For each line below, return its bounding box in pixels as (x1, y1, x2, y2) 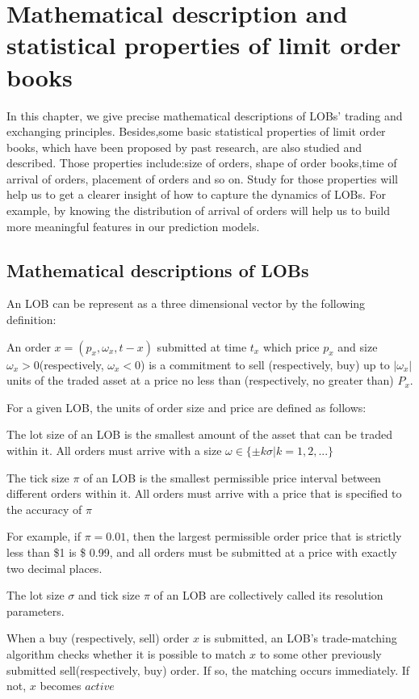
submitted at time (157, 338, 247, 355)
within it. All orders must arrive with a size (6, 442, 222, 459)
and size (337, 338, 378, 355)
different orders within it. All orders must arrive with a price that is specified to (6, 485, 402, 502)
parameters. (6, 602, 65, 619)
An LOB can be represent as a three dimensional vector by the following (6, 295, 366, 312)
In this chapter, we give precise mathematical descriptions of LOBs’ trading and (6, 107, 403, 124)
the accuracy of (6, 500, 82, 517)
